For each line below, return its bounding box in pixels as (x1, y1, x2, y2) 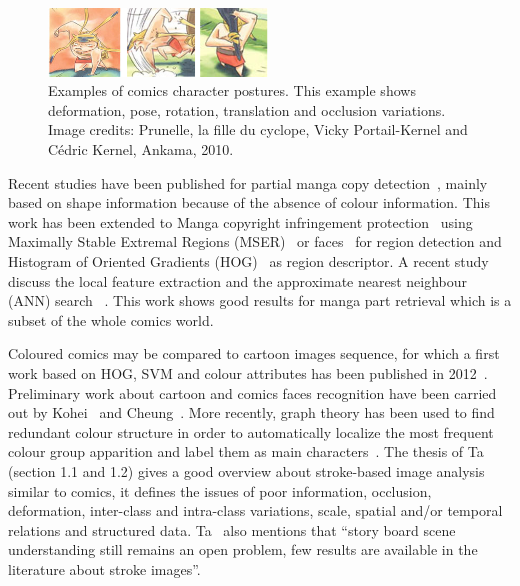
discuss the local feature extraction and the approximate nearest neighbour (8, 270, 468, 291)
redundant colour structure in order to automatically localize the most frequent (8, 421, 494, 442)
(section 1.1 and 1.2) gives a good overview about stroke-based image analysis (8, 460, 485, 481)
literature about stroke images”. (8, 558, 201, 579)
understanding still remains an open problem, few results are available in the (8, 539, 478, 560)
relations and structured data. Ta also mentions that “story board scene (8, 519, 456, 540)
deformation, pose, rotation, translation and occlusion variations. (48, 99, 446, 120)
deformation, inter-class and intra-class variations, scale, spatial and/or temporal (8, 500, 503, 521)
